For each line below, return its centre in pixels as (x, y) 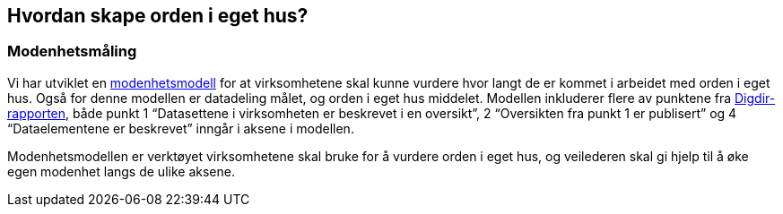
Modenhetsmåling (72, 51)
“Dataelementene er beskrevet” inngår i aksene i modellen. (181, 128)
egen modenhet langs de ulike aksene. (121, 171)
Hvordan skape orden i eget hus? (158, 16)
